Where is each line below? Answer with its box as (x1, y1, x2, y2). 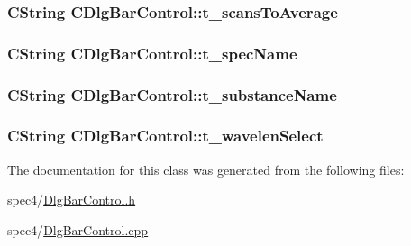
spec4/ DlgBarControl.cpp (7, 220, 149, 239)
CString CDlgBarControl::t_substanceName (7, 83, 337, 105)
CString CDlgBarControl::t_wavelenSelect (7, 124, 324, 147)
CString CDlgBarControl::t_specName (7, 41, 297, 64)
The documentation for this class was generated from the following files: (7, 159, 405, 178)
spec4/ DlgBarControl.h (7, 190, 136, 209)
